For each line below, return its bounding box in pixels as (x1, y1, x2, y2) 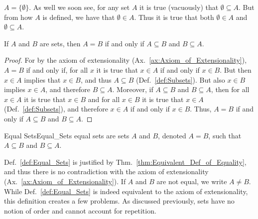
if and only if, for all (26, 64, 88, 75)
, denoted (158, 130, 186, 140)
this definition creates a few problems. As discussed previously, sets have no (4, 196, 235, 206)
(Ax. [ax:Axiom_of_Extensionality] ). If (4, 176, 126, 186)
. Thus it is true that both (134, 11, 214, 22)
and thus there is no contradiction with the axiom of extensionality (4, 166, 209, 177)
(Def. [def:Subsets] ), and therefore (4, 104, 108, 114)
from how (4, 11, 33, 22)
